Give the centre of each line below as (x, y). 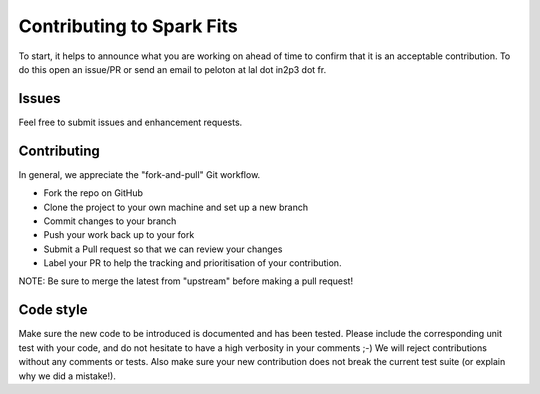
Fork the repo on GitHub (93, 193)
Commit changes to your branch (110, 221)
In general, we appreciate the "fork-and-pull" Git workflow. (139, 174)
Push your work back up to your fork (119, 235)
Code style (53, 310)
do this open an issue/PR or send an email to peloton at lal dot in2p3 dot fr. (172, 69)
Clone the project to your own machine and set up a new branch (176, 207)
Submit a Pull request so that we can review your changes (163, 249)
